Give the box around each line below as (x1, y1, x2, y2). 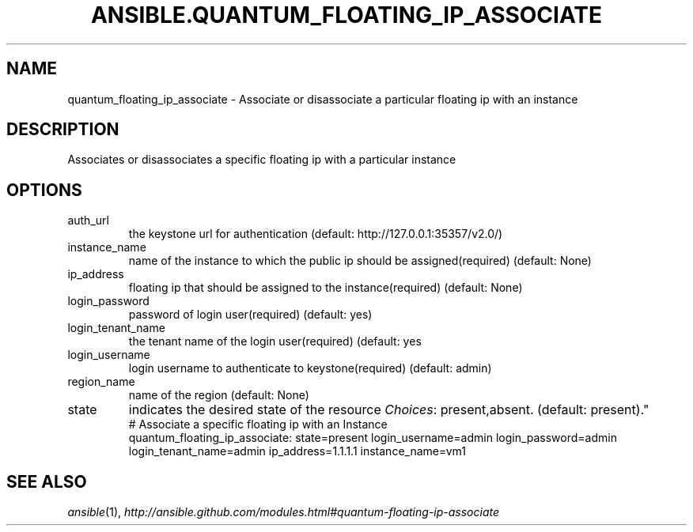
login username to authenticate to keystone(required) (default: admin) (128, 361, 492, 375)
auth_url (67, 213, 109, 228)
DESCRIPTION (6, 119, 119, 140)
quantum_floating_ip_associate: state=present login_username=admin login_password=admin (128, 431, 617, 445)
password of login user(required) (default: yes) (128, 308, 373, 322)
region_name (67, 375, 135, 389)
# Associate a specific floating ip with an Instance (128, 417, 388, 432)
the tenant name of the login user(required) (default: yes (128, 334, 422, 349)
